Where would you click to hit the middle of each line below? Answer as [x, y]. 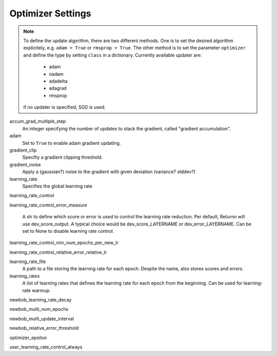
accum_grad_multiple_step [38, 121]
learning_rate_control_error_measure [48, 205]
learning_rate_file [28, 261]
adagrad [58, 88]
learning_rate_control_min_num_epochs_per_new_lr [64, 243]
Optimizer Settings [51, 13]
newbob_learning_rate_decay [41, 300]
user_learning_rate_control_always [46, 347]
